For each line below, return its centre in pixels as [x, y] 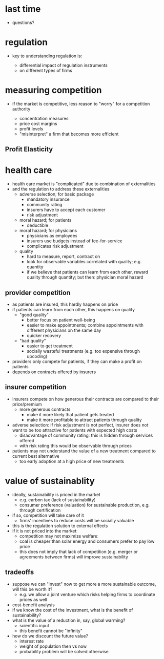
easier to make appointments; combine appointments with [85, 325]
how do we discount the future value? [50, 636]
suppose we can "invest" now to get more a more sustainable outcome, [84, 584]
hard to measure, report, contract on [63, 256]
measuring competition [53, 90]
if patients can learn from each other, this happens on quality [73, 309]
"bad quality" [33, 340]
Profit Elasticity [29, 149]
